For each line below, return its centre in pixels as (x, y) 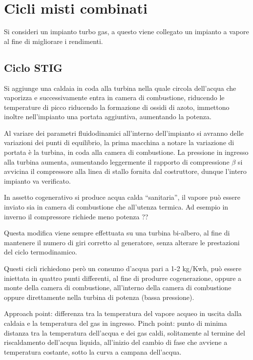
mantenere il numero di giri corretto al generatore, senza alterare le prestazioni (122, 242)
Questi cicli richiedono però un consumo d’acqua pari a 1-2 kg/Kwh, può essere (123, 268)
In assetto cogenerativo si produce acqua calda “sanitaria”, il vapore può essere (122, 197)
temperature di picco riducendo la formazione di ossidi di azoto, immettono (117, 107)
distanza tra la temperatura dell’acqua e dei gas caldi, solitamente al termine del (125, 332)
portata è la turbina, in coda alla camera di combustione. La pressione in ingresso (126, 152)
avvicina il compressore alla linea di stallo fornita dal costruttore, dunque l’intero (125, 171)
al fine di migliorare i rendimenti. (53, 41)
